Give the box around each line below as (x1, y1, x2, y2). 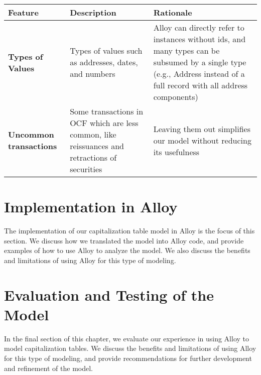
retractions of (70, 152, 117, 163)
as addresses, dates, (70, 56, 138, 68)
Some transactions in (70, 105, 144, 117)
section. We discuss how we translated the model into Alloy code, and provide (4, 235, 244, 245)
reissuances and (70, 140, 124, 152)
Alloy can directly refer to (153, 22, 244, 33)
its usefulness (153, 146, 200, 158)
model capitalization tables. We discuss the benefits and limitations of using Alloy (4, 343, 256, 353)
